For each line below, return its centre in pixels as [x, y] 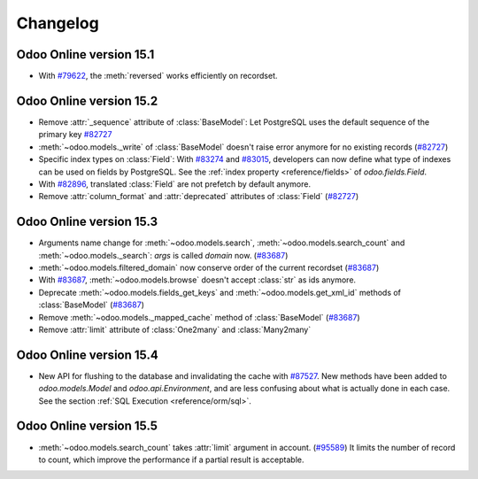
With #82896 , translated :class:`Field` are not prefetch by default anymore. [175, 184]
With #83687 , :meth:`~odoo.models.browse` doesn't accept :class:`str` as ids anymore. [197, 280]
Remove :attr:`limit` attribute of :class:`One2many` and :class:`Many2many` [175, 329]
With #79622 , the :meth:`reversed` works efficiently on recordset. [158, 76]
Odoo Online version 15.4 [87, 355]
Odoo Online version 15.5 [87, 426]
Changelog [58, 23]
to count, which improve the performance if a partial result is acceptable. [171, 460]
